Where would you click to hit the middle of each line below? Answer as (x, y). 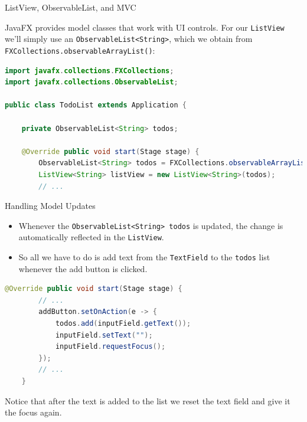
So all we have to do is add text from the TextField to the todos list (144, 257)
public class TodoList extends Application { (96, 105)
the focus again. (33, 412)
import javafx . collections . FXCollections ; (89, 71)
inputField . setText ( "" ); (104, 335)
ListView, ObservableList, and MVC (71, 7)
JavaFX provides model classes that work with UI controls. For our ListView (145, 27)
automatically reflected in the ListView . (91, 237)
